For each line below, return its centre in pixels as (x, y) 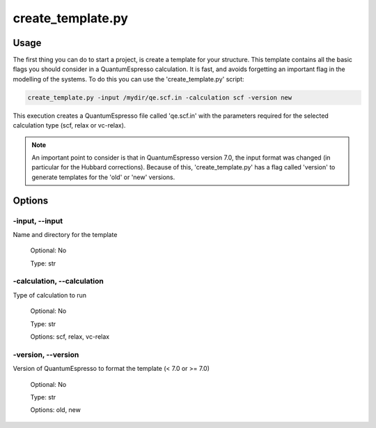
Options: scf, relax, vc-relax (70, 337)
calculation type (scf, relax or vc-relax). (69, 125)
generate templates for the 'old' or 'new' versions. (103, 177)
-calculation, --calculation (58, 281)
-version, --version (46, 354)
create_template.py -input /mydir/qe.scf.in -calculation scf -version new (160, 97)
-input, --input (38, 221)
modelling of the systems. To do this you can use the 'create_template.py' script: (128, 79)
